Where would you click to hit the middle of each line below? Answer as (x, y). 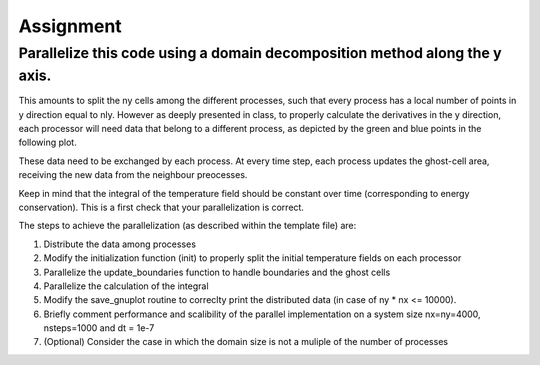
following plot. (47, 142)
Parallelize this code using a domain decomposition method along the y (260, 53)
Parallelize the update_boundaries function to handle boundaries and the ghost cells (217, 272)
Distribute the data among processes (120, 244)
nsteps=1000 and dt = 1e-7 (99, 328)
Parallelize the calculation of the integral (126, 286)
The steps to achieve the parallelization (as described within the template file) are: (187, 226)
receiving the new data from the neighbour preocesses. (133, 175)
